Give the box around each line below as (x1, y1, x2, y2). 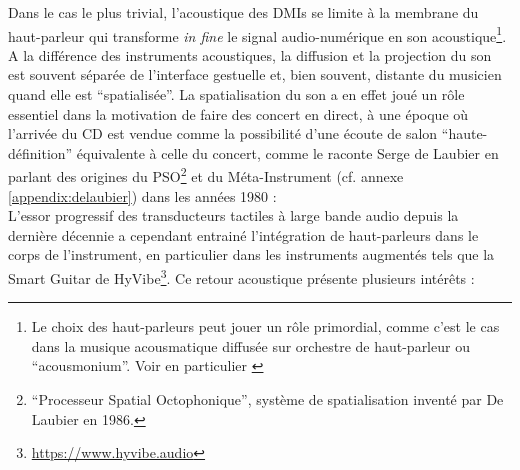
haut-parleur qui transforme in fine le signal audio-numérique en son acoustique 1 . (8, 22, 507, 46)
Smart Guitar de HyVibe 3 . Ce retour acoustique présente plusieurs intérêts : (8, 265, 475, 288)
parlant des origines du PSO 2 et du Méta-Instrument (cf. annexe (8, 163, 404, 187)
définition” (8, 142, 73, 163)
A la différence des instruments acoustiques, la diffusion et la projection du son (8, 44, 492, 65)
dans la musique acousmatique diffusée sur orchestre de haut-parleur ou (31, 335, 470, 356)
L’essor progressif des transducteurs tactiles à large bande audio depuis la (8, 205, 459, 226)
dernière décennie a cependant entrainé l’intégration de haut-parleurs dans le (8, 224, 479, 245)
